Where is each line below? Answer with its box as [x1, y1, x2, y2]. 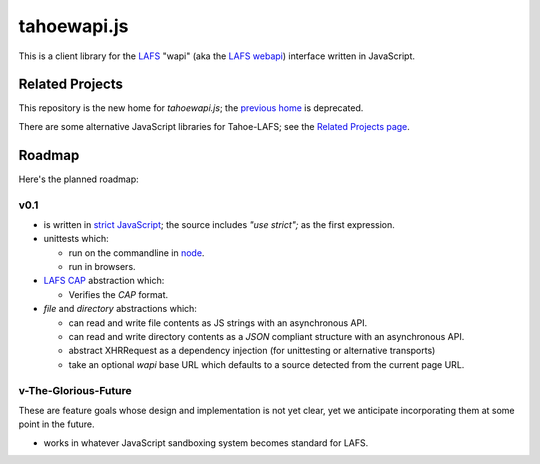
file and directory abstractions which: [43, 303, 197, 315]
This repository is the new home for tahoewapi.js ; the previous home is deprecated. [18, 102, 364, 114]
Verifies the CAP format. [68, 288, 169, 300]
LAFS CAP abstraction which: [43, 275, 165, 287]
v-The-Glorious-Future [18, 383, 132, 397]
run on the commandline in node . [68, 246, 205, 259]
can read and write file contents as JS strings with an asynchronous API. [68, 316, 368, 329]
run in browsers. [68, 261, 136, 273]
